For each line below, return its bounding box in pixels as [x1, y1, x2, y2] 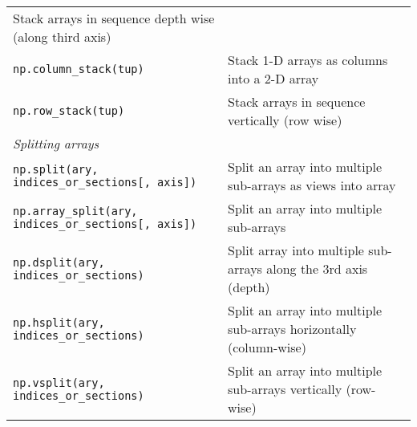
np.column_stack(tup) [13, 63, 144, 75]
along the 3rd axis [266, 259, 368, 278]
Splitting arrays [13, 134, 99, 152]
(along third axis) [13, 27, 111, 46]
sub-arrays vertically [228, 380, 342, 398]
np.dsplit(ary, [13, 255, 105, 269]
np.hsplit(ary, [13, 315, 105, 329]
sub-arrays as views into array [228, 176, 396, 194]
